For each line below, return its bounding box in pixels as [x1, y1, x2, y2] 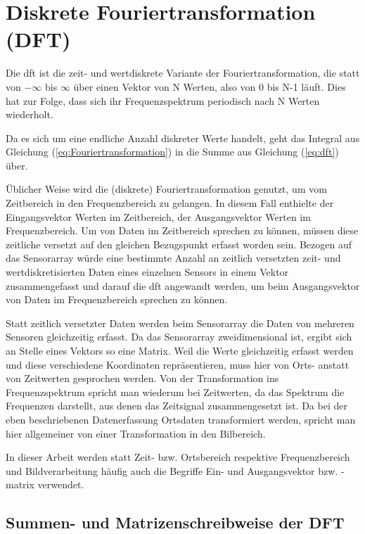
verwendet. [37, 477, 84, 492]
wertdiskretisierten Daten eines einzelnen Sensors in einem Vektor [6, 265, 289, 279]
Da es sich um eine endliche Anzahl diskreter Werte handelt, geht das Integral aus [6, 130, 360, 145]
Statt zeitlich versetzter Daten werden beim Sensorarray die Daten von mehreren [6, 315, 354, 330]
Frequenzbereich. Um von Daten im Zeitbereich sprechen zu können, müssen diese [6, 223, 359, 238]
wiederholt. [6, 107, 53, 122]
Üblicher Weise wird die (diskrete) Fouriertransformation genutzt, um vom [6, 182, 327, 196]
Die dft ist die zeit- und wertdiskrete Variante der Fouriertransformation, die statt [6, 65, 360, 80]
